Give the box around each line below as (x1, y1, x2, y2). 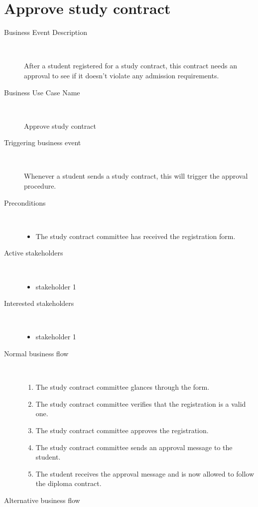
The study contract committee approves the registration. (35, 425, 209, 435)
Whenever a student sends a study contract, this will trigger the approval (24, 171, 248, 181)
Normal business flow (4, 348, 69, 358)
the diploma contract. (35, 478, 102, 489)
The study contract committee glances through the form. (35, 382, 210, 392)
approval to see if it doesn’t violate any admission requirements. (24, 70, 219, 80)
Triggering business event (4, 137, 81, 148)
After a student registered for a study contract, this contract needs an (24, 60, 237, 71)
